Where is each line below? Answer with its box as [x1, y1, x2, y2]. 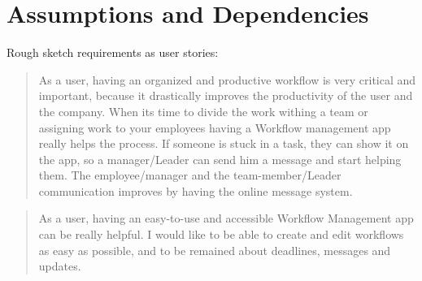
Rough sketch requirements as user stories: [7, 44, 219, 61]
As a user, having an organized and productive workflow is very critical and [38, 71, 416, 88]
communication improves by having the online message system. [38, 182, 353, 199]
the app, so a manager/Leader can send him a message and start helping [38, 150, 402, 167]
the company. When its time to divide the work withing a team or [38, 102, 368, 119]
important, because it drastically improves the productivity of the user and [38, 87, 413, 104]
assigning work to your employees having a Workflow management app [38, 119, 391, 136]
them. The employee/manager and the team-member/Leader [38, 166, 342, 184]
